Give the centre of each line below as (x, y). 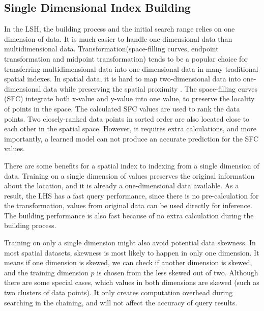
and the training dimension (46, 272)
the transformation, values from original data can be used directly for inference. (128, 205)
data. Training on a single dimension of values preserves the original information (129, 175)
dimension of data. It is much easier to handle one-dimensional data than (118, 38)
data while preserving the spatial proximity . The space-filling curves (150, 88)
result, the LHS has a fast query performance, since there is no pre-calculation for (131, 195)
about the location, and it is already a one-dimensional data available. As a (122, 186)
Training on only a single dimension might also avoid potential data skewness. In (130, 243)
